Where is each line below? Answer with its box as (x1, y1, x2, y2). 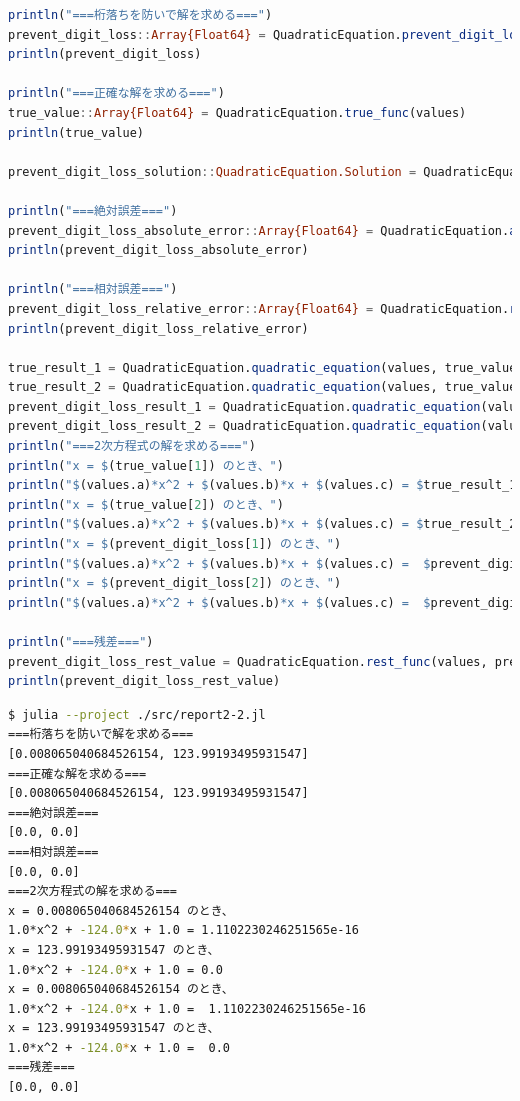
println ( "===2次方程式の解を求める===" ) (8, 439, 256, 454)
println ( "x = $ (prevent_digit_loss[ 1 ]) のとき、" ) (8, 537, 342, 552)
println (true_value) (8, 125, 145, 140)
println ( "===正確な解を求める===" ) (8, 86, 225, 101)
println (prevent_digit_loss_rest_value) (8, 674, 281, 689)
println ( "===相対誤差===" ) (8, 282, 178, 297)
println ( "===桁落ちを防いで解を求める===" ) (8, 8, 273, 22)
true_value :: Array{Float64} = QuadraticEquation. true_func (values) (8, 105, 467, 120)
